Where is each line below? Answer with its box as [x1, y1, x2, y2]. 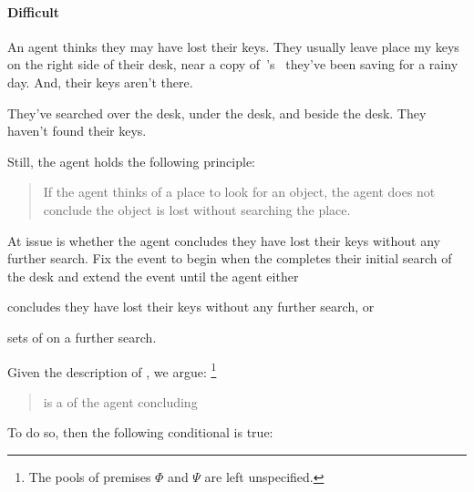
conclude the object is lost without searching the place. [43, 200, 351, 219]
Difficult [7, 2, 60, 21]
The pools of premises [28, 466, 151, 486]
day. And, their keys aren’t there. [7, 72, 193, 91]
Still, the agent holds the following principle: [7, 151, 255, 170]
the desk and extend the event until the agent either [7, 266, 299, 285]
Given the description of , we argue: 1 [7, 359, 217, 381]
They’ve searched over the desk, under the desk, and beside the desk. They [7, 103, 427, 122]
